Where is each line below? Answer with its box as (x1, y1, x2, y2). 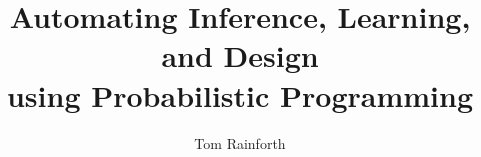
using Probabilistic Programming (6, 74, 474, 115)
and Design (161, 35, 319, 76)
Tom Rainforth (194, 132, 286, 153)
